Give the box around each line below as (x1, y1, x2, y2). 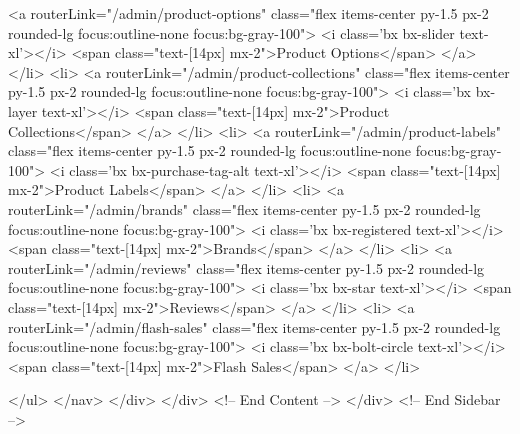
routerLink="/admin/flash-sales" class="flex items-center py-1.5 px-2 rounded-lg (8, 316, 501, 337)
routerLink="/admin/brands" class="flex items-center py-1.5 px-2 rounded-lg (8, 198, 481, 219)
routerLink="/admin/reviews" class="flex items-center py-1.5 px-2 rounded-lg (8, 257, 485, 278)
